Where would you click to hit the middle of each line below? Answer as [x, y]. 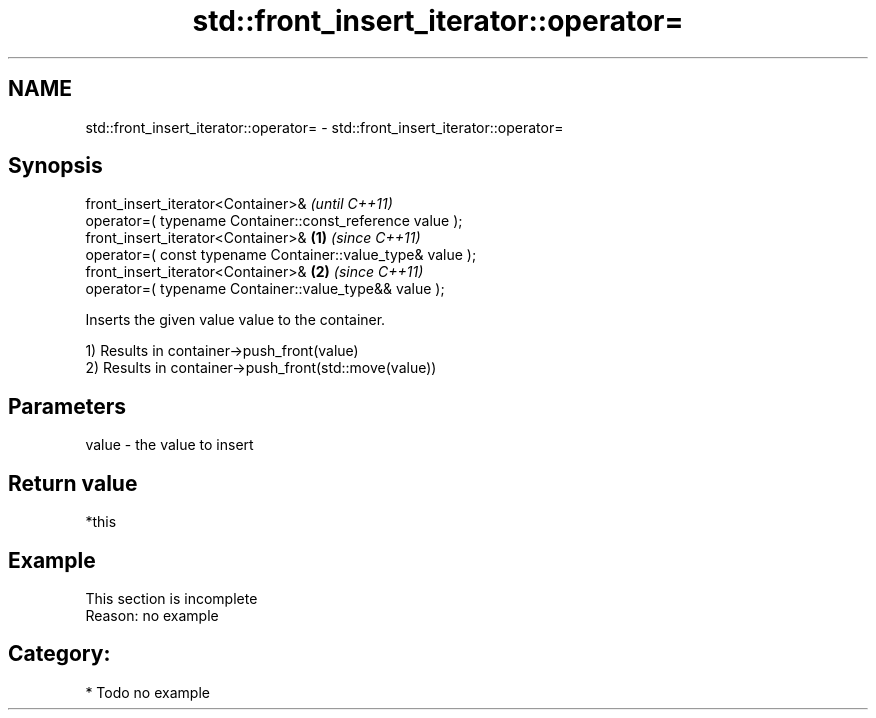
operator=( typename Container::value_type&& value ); [265, 289]
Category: [59, 654]
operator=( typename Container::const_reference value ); [274, 221]
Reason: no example [152, 615]
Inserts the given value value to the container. [235, 320]
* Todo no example [147, 692]
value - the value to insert [169, 445]
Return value [73, 483]
